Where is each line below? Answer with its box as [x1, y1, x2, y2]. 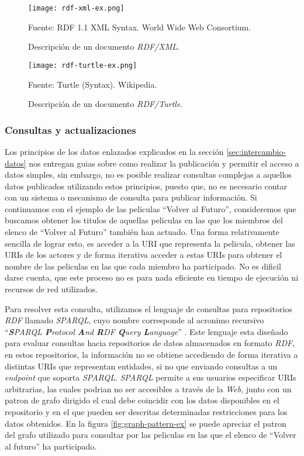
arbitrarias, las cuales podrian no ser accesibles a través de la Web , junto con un [5, 382, 292, 395]
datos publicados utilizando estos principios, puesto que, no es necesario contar [5, 179, 287, 192]
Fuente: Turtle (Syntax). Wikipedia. [28, 78, 157, 90]
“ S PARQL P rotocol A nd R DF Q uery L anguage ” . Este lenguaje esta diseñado [5, 325, 288, 337]
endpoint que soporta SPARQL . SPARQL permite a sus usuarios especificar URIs [5, 371, 296, 384]
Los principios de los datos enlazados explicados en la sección [5, 145, 224, 157]
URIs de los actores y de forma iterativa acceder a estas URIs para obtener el [5, 248, 282, 261]
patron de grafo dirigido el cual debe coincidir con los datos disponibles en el [5, 394, 279, 406]
